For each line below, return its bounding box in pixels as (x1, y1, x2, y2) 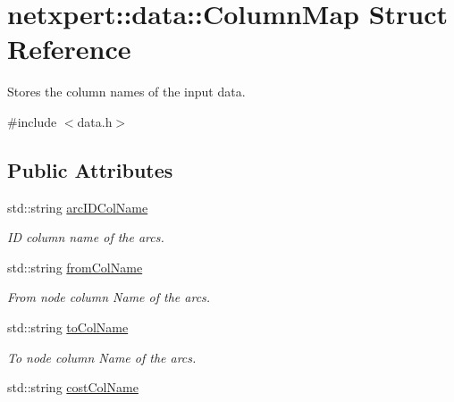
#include (7, 112, 57, 130)
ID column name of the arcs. (7, 228, 164, 247)
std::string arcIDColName (7, 197, 148, 216)
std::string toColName (7, 318, 129, 337)
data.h (77, 112, 113, 130)
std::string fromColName (7, 257, 143, 276)
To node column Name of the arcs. (7, 348, 197, 366)
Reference (7, 30, 131, 67)
